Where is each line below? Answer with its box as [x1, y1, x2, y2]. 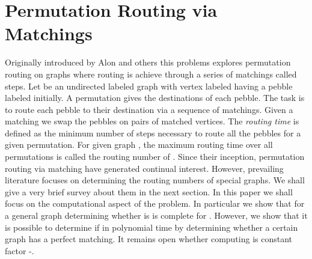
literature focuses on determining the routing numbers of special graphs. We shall [5, 174, 305, 186]
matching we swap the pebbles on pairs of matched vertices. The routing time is [5, 115, 299, 127]
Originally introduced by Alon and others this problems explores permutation [5, 56, 291, 69]
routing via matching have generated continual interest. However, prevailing [5, 162, 284, 174]
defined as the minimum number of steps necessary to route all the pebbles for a [5, 126, 301, 139]
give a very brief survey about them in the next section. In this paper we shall [5, 185, 293, 198]
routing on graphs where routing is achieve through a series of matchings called [5, 67, 297, 80]
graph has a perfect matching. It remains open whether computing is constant [5, 233, 293, 245]
